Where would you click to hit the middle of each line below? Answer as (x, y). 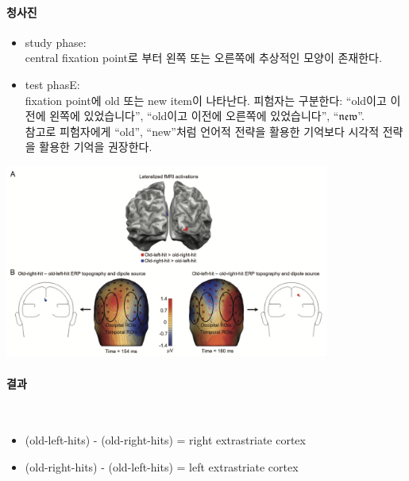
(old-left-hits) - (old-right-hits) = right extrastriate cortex (165, 440)
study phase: (56, 42)
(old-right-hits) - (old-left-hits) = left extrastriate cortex (162, 466)
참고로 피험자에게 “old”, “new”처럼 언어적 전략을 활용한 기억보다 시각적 (202, 131)
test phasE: (52, 84)
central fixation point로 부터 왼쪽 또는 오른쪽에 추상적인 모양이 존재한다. (203, 58)
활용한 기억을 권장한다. (96, 147)
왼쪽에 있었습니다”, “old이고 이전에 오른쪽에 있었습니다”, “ (194, 116)
